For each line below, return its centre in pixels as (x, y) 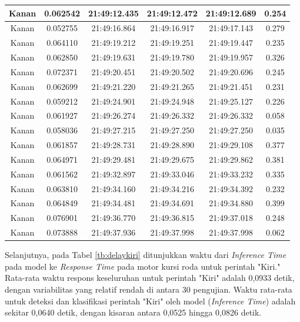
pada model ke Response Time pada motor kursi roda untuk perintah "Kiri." (143, 266)
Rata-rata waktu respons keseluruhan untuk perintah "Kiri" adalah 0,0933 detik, (150, 278)
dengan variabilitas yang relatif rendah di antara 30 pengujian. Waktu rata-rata (149, 289)
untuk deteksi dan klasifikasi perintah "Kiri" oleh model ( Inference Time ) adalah (150, 301)
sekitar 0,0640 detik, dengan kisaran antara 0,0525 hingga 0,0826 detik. (133, 312)
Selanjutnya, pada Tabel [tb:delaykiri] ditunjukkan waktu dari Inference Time (146, 255)
